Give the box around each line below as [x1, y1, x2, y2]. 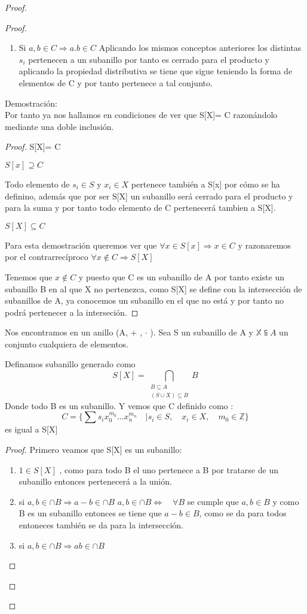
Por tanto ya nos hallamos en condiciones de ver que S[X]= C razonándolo [5, 108, 278, 121]
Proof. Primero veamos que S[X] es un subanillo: [5, 443, 182, 456]
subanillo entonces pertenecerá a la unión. [19, 475, 172, 488]
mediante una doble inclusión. [5, 120, 114, 132]
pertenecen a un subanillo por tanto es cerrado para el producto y [28, 53, 269, 65]
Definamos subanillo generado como [5, 358, 136, 370]
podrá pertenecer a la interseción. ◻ [5, 306, 139, 318]
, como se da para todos [199, 507, 287, 519]
